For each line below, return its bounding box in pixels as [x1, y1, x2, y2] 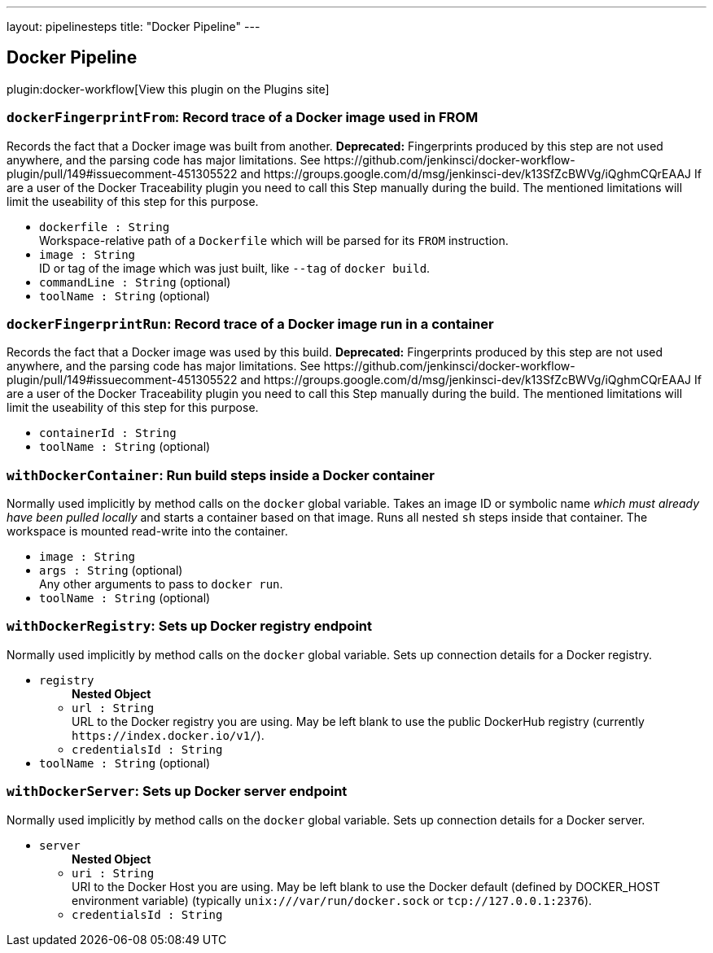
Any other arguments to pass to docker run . [39, 577, 283, 592]
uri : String [72, 866, 155, 880]
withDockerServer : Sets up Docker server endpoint [7, 783, 348, 800]
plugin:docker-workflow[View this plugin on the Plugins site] [7, 81, 330, 96]
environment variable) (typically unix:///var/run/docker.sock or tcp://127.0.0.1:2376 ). [72, 893, 593, 907]
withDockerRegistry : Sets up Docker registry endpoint [7, 618, 373, 635]
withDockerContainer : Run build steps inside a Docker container [7, 466, 435, 483]
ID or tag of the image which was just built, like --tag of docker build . [39, 260, 431, 275]
